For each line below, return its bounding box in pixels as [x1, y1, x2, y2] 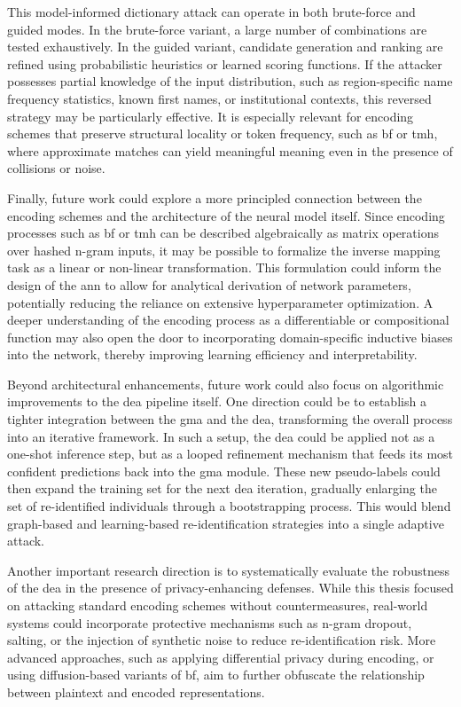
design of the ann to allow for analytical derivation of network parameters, [7, 275, 411, 294]
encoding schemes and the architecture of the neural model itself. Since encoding [7, 206, 445, 224]
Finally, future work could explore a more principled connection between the [7, 188, 422, 207]
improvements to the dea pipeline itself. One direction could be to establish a [7, 392, 426, 411]
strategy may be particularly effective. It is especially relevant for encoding [7, 106, 414, 125]
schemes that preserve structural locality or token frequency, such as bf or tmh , [7, 124, 438, 143]
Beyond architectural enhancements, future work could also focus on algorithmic [7, 374, 444, 393]
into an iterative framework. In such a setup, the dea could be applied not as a [7, 427, 435, 445]
